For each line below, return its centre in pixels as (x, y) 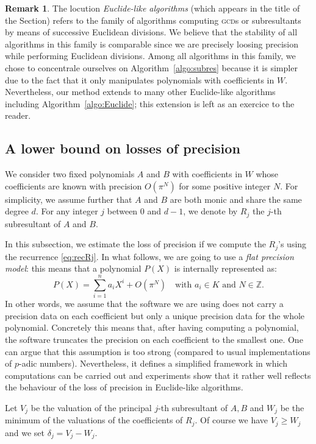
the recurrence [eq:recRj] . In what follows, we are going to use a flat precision (149, 256)
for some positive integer (225, 185)
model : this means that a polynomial (73, 268)
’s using (293, 244)
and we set (25, 432)
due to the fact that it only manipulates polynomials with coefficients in (140, 79)
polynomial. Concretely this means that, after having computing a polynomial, (152, 327)
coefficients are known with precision (74, 185)
